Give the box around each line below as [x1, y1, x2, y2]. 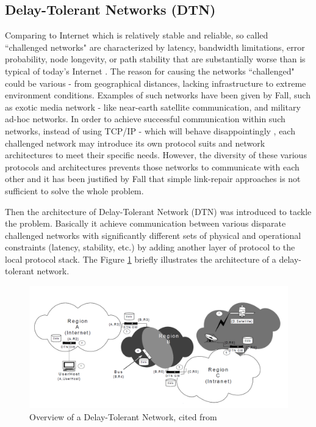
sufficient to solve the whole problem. [5, 184, 144, 197]
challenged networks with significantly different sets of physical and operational [5, 228, 301, 241]
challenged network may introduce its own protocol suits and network [5, 136, 265, 149]
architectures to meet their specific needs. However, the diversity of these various [5, 148, 307, 161]
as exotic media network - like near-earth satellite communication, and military [5, 100, 301, 113]
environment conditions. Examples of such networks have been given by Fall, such [5, 89, 311, 101]
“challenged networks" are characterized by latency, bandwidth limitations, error [5, 40, 305, 53]
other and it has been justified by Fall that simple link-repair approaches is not [5, 172, 301, 185]
